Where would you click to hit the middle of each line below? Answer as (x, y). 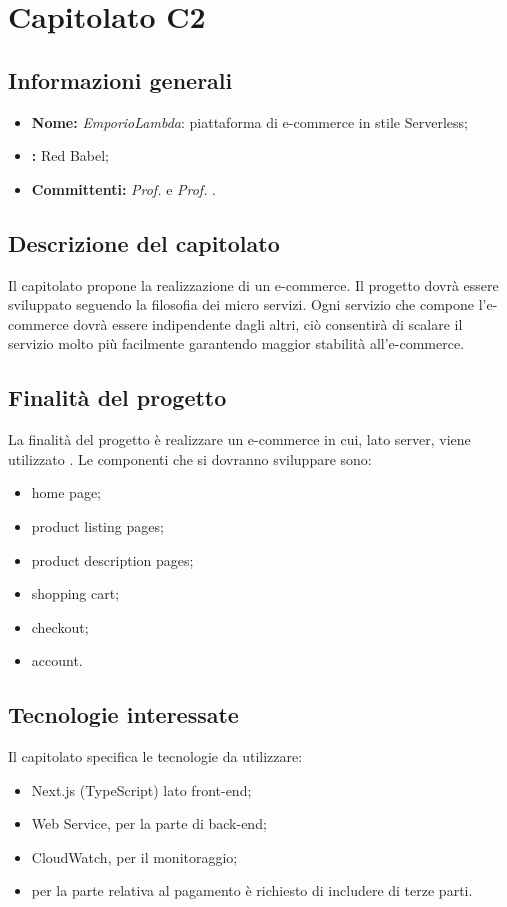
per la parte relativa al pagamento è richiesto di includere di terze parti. (252, 890)
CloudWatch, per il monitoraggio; (134, 856)
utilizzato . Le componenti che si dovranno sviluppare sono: (190, 458)
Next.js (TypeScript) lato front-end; (141, 789)
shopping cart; (75, 593)
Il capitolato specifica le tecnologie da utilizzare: (155, 756)
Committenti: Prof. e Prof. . (124, 188)
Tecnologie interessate (123, 714)
